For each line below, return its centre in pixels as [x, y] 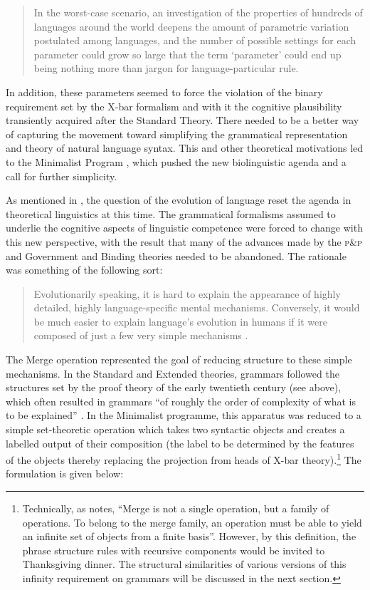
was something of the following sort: [84, 270]
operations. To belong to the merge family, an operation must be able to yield [192, 522]
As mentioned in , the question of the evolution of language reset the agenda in [179, 200]
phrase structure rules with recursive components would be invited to [174, 550]
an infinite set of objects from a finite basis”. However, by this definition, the [189, 536]
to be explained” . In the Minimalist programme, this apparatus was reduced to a [184, 415]
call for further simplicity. [62, 176]
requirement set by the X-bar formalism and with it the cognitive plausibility [174, 106]
